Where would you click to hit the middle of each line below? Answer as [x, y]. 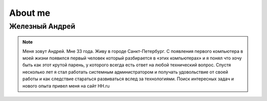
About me [30, 13]
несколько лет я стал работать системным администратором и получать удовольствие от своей [125, 72]
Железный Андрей [42, 26]
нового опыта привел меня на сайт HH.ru [66, 86]
